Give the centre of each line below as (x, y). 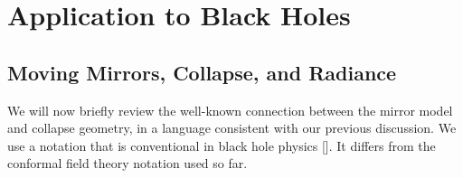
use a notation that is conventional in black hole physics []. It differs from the (222, 145)
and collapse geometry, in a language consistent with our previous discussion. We (232, 128)
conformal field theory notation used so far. (128, 163)
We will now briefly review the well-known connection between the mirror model (230, 110)
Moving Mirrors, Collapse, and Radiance (202, 72)
